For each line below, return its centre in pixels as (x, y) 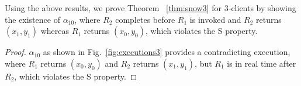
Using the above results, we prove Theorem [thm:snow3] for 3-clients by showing (150, 8)
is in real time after (262, 63)
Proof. (15, 52)
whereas (55, 31)
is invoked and (215, 19)
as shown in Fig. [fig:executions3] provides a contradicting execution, (167, 52)
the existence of (32, 19)
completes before (145, 19)
